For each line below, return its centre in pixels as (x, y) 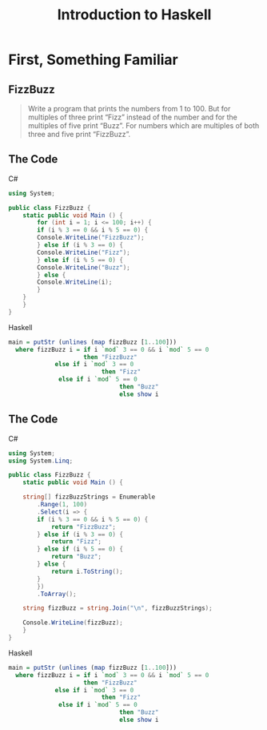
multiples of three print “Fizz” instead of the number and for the (133, 117)
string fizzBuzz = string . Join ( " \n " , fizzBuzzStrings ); (118, 608)
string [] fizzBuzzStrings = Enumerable (89, 497)
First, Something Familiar (93, 60)
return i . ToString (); (87, 571)
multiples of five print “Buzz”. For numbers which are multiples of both (143, 125)
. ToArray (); (57, 594)
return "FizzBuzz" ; (83, 526)
